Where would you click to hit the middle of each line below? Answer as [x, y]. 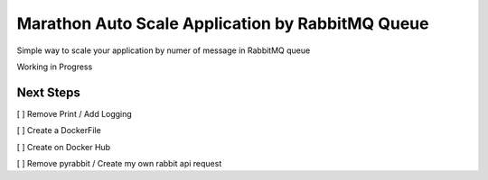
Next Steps [48, 92]
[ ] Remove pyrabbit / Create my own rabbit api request [119, 164]
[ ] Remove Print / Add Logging [75, 113]
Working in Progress [55, 67]
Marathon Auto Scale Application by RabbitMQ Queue [223, 23]
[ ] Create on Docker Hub [64, 147]
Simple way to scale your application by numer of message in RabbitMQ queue [164, 50]
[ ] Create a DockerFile [59, 130]
